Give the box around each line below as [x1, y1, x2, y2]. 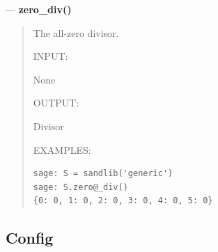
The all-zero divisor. [33, 25, 119, 40]
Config [6, 227, 54, 249]
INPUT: [33, 49, 68, 63]
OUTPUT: [33, 95, 79, 110]
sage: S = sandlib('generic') [33, 168, 173, 179]
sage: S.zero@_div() [33, 182, 128, 192]
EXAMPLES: [33, 142, 91, 157]
